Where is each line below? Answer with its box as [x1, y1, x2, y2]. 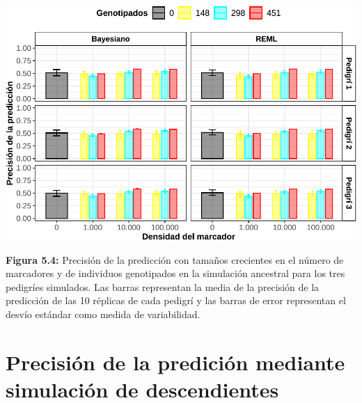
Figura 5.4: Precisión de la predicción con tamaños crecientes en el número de [6, 252, 344, 267]
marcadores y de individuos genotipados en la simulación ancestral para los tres [6, 266, 345, 280]
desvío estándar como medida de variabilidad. [6, 307, 200, 322]
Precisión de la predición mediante [6, 347, 345, 376]
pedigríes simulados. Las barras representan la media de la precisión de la [6, 279, 320, 294]
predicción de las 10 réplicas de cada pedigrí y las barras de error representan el [6, 293, 346, 308]
